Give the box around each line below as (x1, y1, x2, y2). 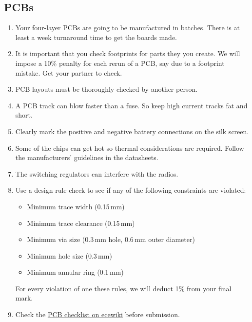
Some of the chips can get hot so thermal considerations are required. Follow (15, 142, 244, 153)
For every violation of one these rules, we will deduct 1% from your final (15, 283, 232, 293)
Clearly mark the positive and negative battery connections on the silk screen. (15, 126, 249, 136)
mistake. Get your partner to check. (15, 67, 122, 78)
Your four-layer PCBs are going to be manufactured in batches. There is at (15, 22, 240, 33)
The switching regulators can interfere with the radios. (15, 168, 178, 179)
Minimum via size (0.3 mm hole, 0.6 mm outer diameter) (27, 234, 195, 244)
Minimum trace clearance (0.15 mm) (27, 218, 135, 228)
